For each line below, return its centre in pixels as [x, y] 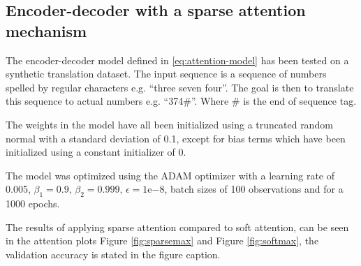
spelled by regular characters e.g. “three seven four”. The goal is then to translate [180, 87]
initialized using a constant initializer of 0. [96, 152]
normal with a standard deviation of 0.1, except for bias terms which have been [176, 138]
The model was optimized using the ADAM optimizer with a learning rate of [170, 175]
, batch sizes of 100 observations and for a [254, 189]
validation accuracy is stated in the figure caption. [113, 254]
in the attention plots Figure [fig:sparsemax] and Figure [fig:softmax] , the [162, 241]
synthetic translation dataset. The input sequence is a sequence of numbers [166, 74]
